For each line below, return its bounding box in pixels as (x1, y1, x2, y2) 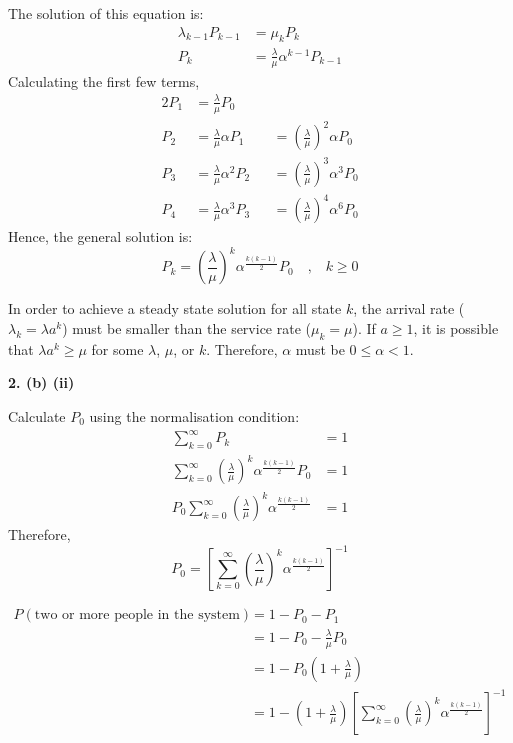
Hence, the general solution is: (8, 226, 193, 247)
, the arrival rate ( (353, 298, 465, 319)
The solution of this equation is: (8, 3, 204, 23)
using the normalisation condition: (89, 406, 300, 427)
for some (91, 338, 144, 359)
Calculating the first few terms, (8, 70, 200, 91)
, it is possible (413, 318, 499, 339)
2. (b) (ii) (8, 372, 75, 393)
